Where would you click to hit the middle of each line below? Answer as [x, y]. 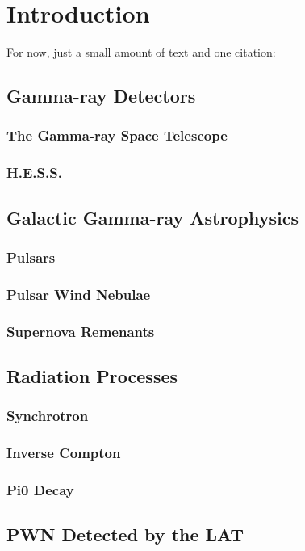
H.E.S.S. [34, 172]
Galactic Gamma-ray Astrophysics [152, 217]
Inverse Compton [64, 453]
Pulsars [31, 257]
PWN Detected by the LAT [125, 534]
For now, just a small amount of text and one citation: [141, 52]
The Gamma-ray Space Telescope [117, 135]
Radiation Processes [92, 375]
